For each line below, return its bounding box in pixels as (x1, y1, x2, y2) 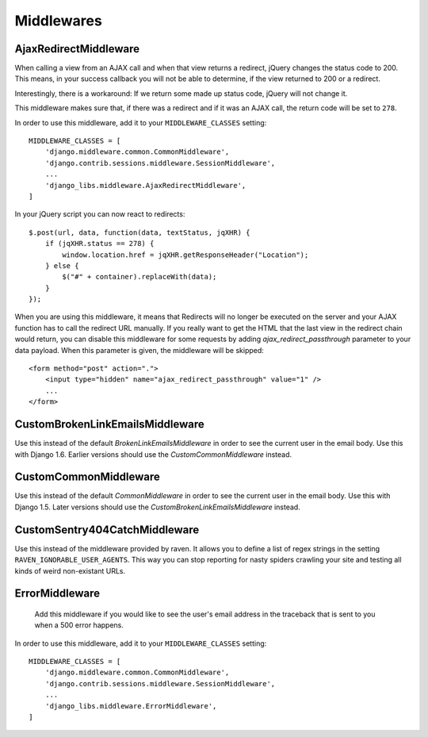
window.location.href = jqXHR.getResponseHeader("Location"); (62, 250, 309, 259)
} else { (44, 261, 79, 270)
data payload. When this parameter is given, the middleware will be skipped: (14, 345, 265, 355)
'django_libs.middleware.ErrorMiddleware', (44, 701, 217, 710)
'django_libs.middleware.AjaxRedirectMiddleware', (44, 181, 246, 190)
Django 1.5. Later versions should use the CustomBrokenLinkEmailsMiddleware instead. (14, 502, 300, 512)
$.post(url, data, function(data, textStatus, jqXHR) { (29, 228, 250, 237)
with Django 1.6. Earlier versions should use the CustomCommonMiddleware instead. (14, 449, 292, 459)
